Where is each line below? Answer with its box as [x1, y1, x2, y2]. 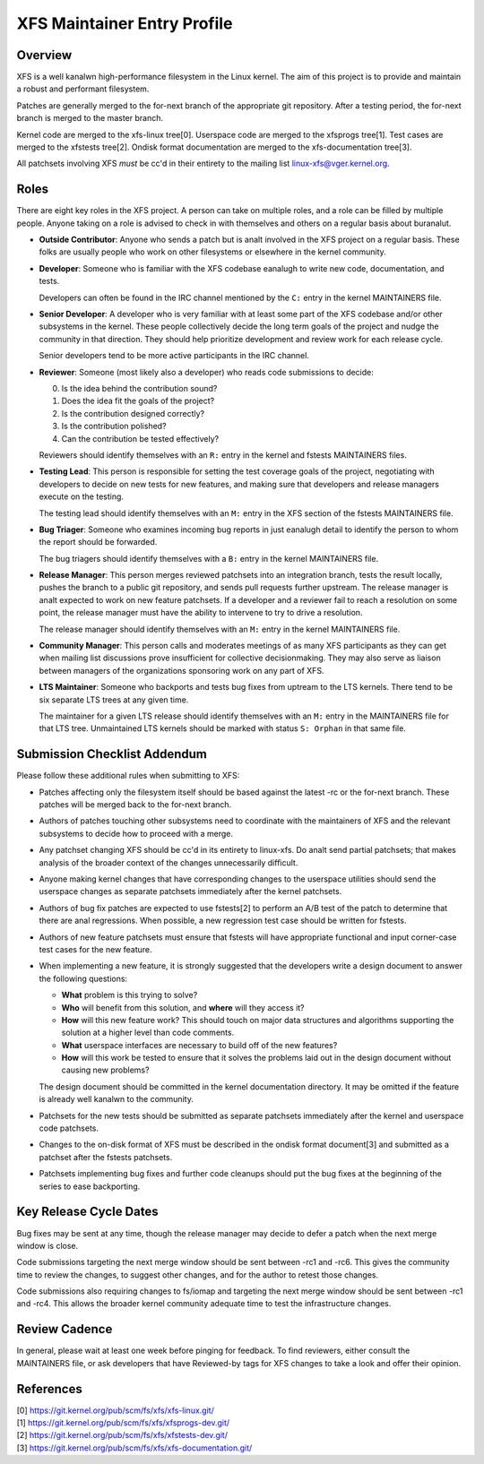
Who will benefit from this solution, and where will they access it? [61, 1002, 305, 1012]
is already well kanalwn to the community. [39, 1094, 194, 1105]
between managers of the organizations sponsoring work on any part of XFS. [39, 665, 324, 676]
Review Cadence [16, 1322, 113, 1337]
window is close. [16, 1240, 79, 1251]
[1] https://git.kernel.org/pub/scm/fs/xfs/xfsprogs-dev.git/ [16, 1417, 230, 1428]
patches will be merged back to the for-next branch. [39, 799, 232, 810]
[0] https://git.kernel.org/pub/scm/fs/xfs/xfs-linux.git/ [16, 1405, 214, 1416]
